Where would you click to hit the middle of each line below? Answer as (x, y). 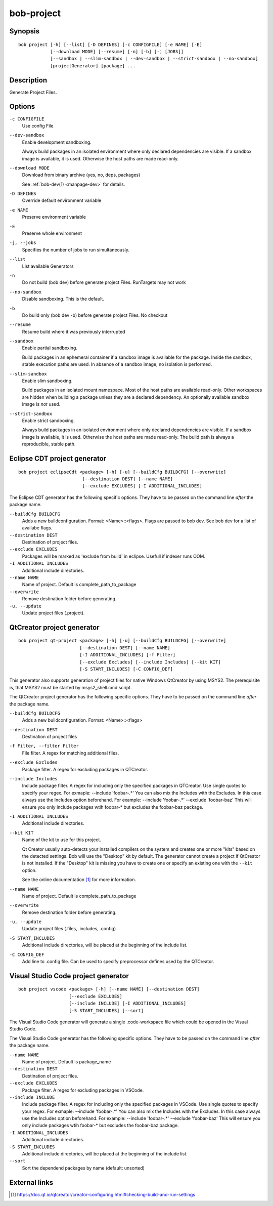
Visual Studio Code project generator (69, 976)
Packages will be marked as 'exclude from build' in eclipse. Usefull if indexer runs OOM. (114, 556)
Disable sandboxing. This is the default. (63, 299)
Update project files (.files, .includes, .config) (69, 929)
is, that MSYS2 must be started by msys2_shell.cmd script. (71, 687)
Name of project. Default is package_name (66, 1062)
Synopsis (25, 31)
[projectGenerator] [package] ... (93, 66)
